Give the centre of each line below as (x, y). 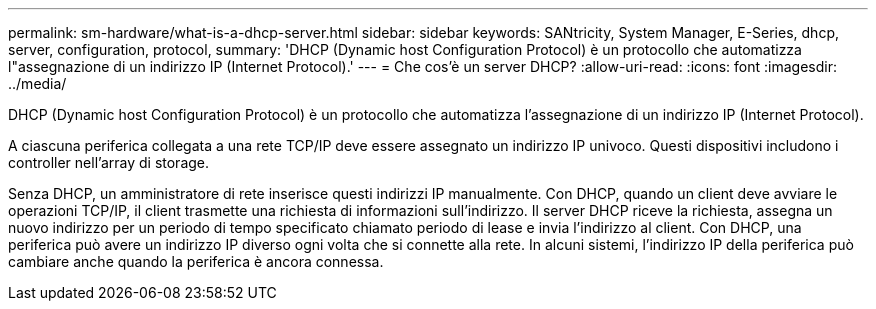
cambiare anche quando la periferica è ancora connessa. (196, 261)
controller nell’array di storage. (109, 162)
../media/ (37, 83)
